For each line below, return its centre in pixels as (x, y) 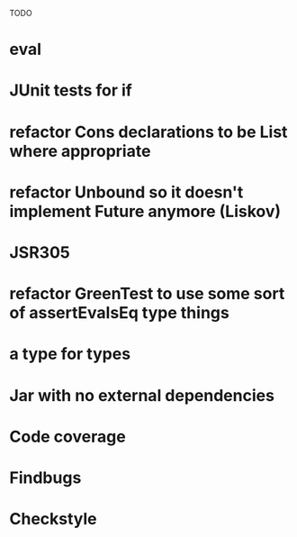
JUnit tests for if (71, 91)
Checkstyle (53, 519)
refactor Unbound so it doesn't (126, 192)
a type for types (70, 354)
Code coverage (67, 437)
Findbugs (45, 478)
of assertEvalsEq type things (119, 313)
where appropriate (80, 151)
